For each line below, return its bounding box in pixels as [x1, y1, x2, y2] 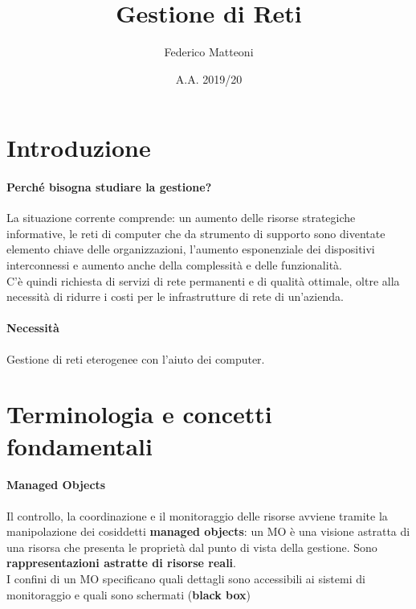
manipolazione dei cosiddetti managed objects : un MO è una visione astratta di [6, 523, 410, 540]
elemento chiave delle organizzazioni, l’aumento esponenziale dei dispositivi [6, 241, 375, 257]
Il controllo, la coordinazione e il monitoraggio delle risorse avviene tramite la [6, 507, 388, 524]
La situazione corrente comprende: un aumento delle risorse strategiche [6, 209, 356, 226]
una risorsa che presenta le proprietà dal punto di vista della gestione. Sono [6, 538, 377, 555]
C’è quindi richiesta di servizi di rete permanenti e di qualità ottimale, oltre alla [6, 272, 400, 289]
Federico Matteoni [164, 43, 254, 60]
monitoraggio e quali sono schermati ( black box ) [6, 586, 251, 603]
